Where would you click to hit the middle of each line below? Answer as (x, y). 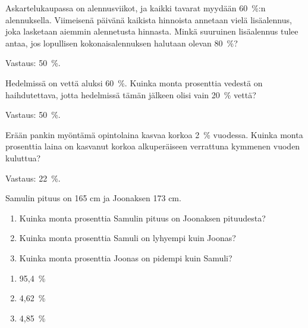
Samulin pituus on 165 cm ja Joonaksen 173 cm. (93, 198)
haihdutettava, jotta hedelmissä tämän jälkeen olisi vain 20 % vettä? (131, 94)
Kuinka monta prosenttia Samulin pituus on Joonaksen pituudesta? (142, 218)
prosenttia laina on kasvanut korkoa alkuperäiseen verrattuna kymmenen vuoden (153, 146)
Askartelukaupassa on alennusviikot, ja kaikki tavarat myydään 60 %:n (136, 8)
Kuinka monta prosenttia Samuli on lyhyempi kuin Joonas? (128, 238)
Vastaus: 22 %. (33, 178)
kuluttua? (23, 157)
